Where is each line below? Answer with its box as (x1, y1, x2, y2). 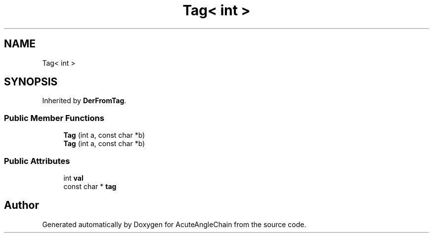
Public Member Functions (4, 113, 104, 123)
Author (4, 199, 39, 212)
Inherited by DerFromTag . (42, 96, 127, 105)
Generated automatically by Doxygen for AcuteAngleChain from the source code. (42, 220, 306, 229)
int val (63, 173, 84, 182)
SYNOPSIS (4, 76, 58, 88)
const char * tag (63, 182, 117, 191)
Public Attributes (4, 156, 70, 166)
